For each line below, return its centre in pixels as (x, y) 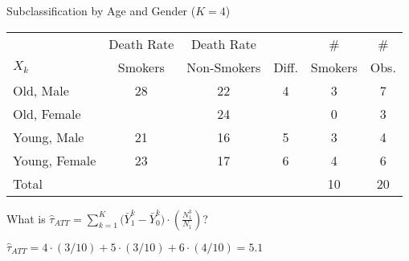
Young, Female (55, 160)
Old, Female (47, 113)
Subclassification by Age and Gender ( (101, 10)
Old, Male (41, 90)
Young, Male (49, 137)
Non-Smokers (224, 67)
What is (26, 218)
